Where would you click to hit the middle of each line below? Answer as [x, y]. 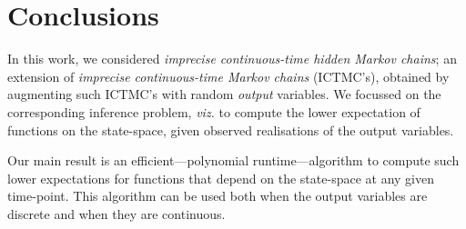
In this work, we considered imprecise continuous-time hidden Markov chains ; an [232, 59]
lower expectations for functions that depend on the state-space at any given [221, 178]
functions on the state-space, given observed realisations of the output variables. [231, 129]
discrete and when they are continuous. [116, 213]
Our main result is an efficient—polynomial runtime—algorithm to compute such [233, 160]
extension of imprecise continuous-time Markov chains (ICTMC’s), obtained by [228, 76]
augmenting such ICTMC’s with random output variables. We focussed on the [224, 94]
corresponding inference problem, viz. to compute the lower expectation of [214, 111]
